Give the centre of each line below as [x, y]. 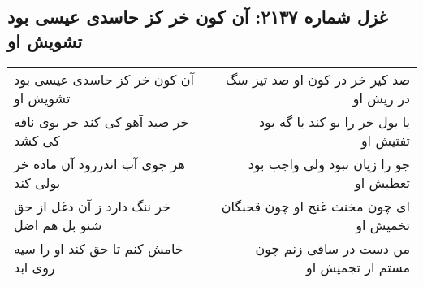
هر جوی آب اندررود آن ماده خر [99, 163]
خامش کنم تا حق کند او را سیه [99, 248]
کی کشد [37, 140]
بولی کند [37, 182]
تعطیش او [382, 182]
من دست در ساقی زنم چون [332, 248]
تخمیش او [383, 224]
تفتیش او [385, 140]
